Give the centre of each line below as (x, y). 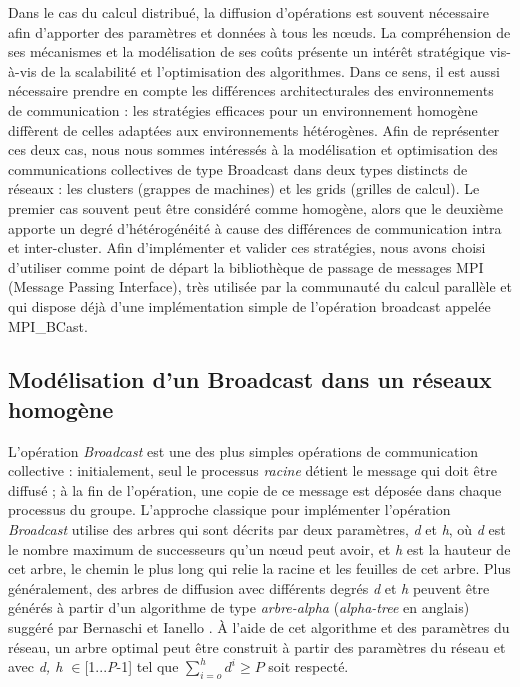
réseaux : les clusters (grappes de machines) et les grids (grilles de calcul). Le (244, 188)
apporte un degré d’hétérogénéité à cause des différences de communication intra (255, 227)
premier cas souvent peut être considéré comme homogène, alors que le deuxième (256, 207)
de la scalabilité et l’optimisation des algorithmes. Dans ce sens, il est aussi (270, 70)
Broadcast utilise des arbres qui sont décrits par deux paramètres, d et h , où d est (257, 529)
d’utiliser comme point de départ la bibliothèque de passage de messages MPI (246, 266)
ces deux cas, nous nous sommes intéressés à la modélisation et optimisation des (253, 149)
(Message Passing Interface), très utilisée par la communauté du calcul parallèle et (260, 286)
